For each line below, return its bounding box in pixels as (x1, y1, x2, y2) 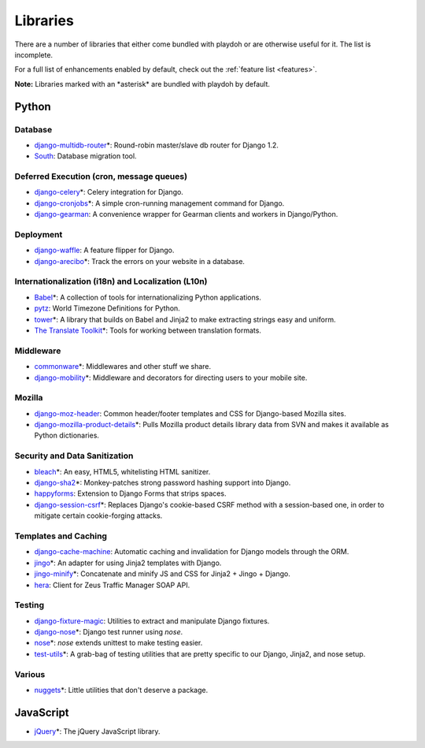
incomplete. (14, 50, 54, 59)
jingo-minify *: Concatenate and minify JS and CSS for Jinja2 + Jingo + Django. (34, 569, 290, 579)
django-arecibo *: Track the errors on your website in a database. (34, 256, 246, 266)
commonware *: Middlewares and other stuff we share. (34, 362, 212, 371)
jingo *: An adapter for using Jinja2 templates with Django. (34, 558, 222, 568)
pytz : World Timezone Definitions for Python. (34, 303, 180, 313)
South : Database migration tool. (34, 151, 137, 161)
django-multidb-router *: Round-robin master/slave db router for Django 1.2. (34, 140, 279, 150)
